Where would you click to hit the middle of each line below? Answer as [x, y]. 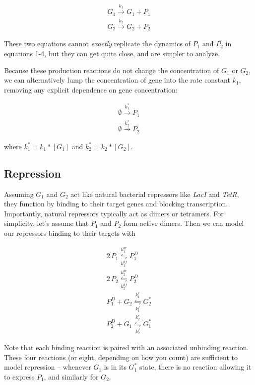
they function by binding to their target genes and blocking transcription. [116, 204]
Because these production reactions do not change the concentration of [112, 70]
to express [19, 376]
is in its [115, 367]
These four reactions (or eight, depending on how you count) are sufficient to [121, 357]
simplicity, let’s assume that [46, 223]
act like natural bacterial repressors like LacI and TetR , [155, 194]
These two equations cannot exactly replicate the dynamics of [97, 44]
